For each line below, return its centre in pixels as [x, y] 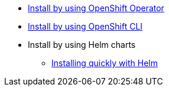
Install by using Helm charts [82, 45]
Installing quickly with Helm [105, 63]
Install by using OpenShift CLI [85, 26]
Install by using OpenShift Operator [96, 8]
